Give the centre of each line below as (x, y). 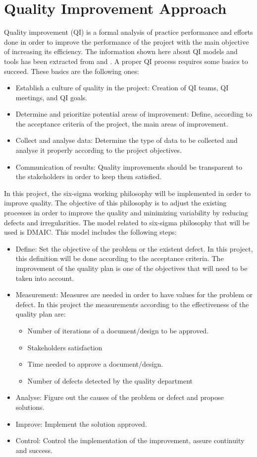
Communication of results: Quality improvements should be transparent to (129, 166)
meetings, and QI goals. (51, 97)
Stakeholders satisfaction (65, 347)
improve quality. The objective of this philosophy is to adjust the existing (115, 203)
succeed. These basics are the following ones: (72, 71)
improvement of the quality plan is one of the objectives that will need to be (131, 268)
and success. (34, 450)
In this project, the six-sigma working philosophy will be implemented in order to (128, 193)
